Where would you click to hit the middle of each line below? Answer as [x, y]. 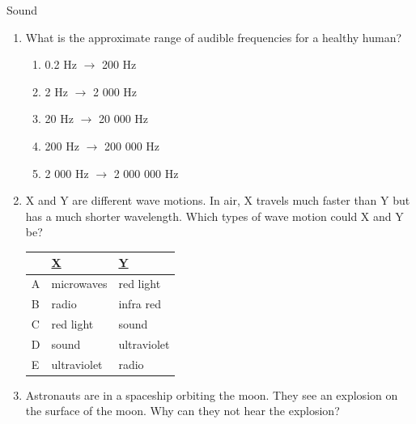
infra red [140, 304]
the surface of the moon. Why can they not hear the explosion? [183, 411]
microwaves [79, 284]
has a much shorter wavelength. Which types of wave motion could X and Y [214, 216]
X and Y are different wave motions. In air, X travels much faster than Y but [218, 200]
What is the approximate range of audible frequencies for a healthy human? [214, 37]
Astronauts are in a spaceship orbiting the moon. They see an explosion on [212, 394]
